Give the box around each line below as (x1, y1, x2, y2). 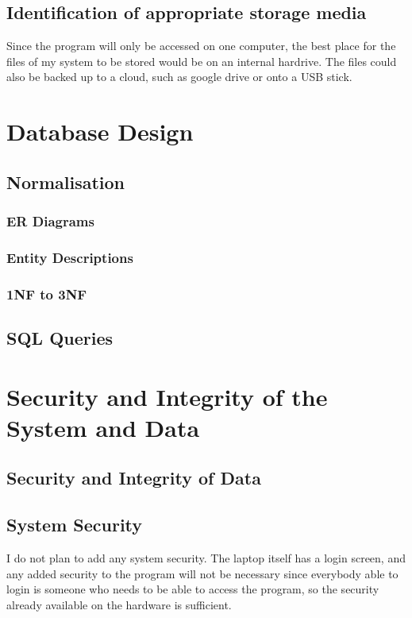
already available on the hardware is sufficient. (6, 596, 232, 612)
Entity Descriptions (6, 247, 133, 267)
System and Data (6, 411, 200, 443)
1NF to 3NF (6, 284, 87, 303)
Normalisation (6, 169, 125, 194)
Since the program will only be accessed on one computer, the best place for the (6, 37, 396, 54)
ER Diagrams (6, 211, 94, 231)
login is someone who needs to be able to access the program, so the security (6, 581, 379, 597)
